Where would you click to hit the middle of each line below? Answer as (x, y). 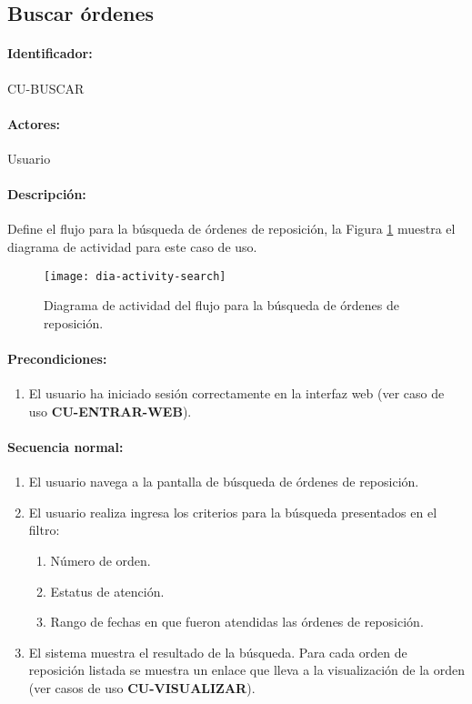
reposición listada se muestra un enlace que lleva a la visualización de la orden (246, 670)
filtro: (44, 530)
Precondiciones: (57, 358)
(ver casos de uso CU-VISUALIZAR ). (142, 687)
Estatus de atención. (107, 591)
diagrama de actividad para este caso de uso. (132, 246)
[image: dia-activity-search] (135, 276)
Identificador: (50, 53)
